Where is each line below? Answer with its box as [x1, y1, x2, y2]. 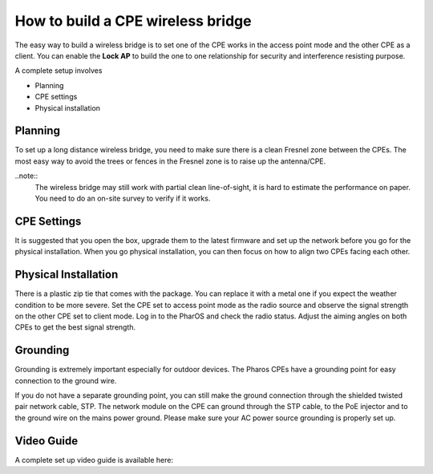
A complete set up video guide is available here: [14, 455, 174, 464]
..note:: [14, 171, 38, 180]
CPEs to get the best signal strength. [14, 322, 136, 332]
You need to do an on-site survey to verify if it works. [34, 193, 211, 203]
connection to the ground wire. [14, 375, 117, 385]
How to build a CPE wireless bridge [14, 12, 252, 30]
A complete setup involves [14, 66, 103, 75]
